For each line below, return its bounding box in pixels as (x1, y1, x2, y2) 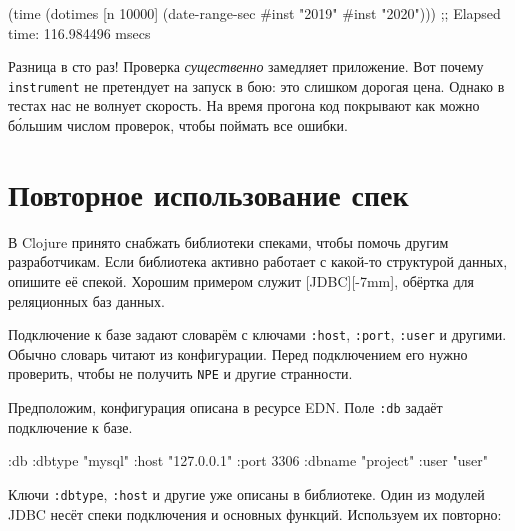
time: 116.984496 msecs (8, 22, 151, 43)
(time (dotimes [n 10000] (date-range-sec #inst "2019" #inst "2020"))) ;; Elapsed (8, 3, 501, 23)
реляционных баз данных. (8, 290, 165, 311)
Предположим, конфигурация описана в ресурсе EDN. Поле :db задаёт (8, 397, 443, 418)
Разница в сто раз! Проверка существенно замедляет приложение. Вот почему (8, 56, 484, 77)
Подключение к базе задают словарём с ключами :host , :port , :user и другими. (8, 324, 507, 345)
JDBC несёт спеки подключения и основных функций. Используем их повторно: (8, 503, 502, 524)
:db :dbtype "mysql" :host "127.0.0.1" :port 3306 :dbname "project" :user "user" (8, 450, 488, 471)
